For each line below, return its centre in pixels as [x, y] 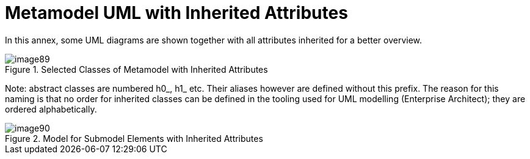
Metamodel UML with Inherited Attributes [176, 13]
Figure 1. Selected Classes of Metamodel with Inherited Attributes [136, 69]
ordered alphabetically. [51, 109]
